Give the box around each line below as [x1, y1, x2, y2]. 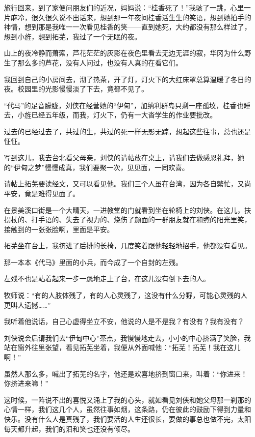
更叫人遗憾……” [4, 299, 51, 310]
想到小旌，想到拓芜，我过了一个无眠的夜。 [4, 31, 141, 41]
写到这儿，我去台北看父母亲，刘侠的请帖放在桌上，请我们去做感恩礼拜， [4, 152, 237, 163]
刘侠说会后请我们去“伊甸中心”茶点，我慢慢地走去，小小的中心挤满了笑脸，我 [4, 332, 251, 343]
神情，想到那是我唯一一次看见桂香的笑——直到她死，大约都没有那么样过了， [4, 22, 251, 32]
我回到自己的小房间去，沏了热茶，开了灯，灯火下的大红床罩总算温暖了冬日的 [4, 74, 251, 84]
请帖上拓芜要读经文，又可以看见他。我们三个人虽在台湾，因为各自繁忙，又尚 [4, 178, 251, 189]
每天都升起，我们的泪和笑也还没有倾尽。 [4, 423, 134, 434]
